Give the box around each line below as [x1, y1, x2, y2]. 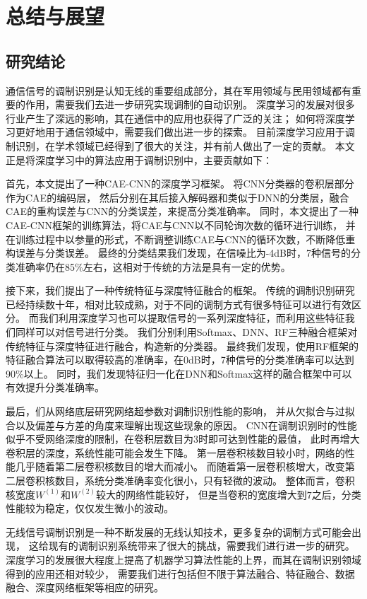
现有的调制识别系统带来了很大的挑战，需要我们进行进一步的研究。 [48, 538, 355, 553]
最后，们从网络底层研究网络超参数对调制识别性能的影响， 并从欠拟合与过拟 [6, 404, 355, 419]
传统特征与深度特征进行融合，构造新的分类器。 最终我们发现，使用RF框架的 [6, 338, 359, 353]
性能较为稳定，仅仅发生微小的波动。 [6, 501, 174, 516]
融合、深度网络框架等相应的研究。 [6, 580, 164, 595]
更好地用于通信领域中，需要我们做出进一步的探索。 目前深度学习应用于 [15, 124, 345, 139]
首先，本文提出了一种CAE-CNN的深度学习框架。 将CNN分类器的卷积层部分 [6, 176, 354, 191]
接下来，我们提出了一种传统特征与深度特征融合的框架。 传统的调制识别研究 [6, 283, 355, 298]
